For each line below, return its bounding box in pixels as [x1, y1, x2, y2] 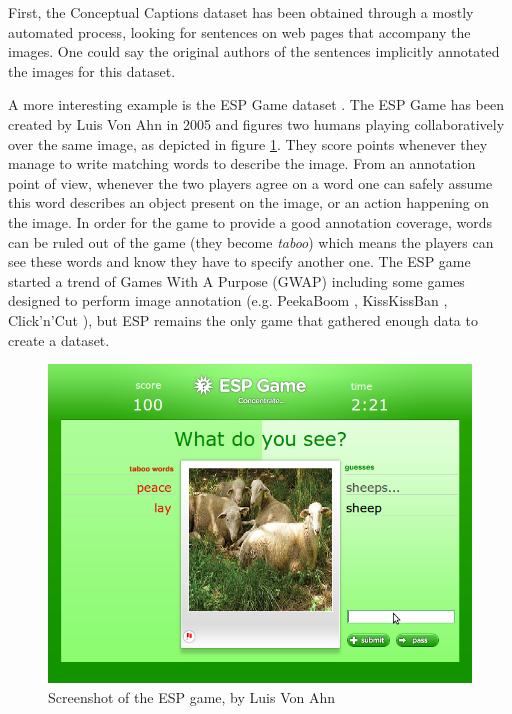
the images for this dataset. [8, 60, 176, 81]
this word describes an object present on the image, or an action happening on [8, 192, 490, 213]
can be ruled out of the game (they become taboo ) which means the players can [8, 231, 494, 252]
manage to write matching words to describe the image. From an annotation [8, 153, 476, 174]
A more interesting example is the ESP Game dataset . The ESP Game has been [8, 94, 504, 115]
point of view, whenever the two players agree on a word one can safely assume [8, 172, 493, 193]
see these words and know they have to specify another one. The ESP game [8, 251, 471, 272]
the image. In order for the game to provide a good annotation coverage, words [8, 211, 493, 232]
